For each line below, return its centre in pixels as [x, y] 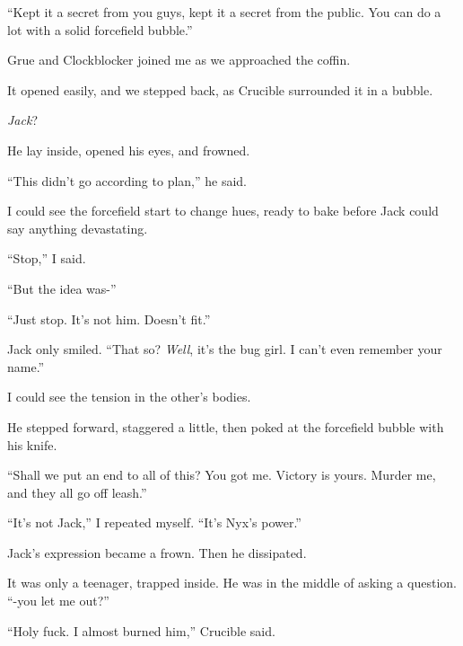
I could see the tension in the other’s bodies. [129, 397]
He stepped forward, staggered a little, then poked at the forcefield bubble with [226, 426]
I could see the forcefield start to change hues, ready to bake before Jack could [223, 211]
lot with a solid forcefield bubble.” [100, 29]
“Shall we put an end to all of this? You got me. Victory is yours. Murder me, [222, 475]
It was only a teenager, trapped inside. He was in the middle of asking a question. [232, 583]
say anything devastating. [78, 228]
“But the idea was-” [62, 288]
